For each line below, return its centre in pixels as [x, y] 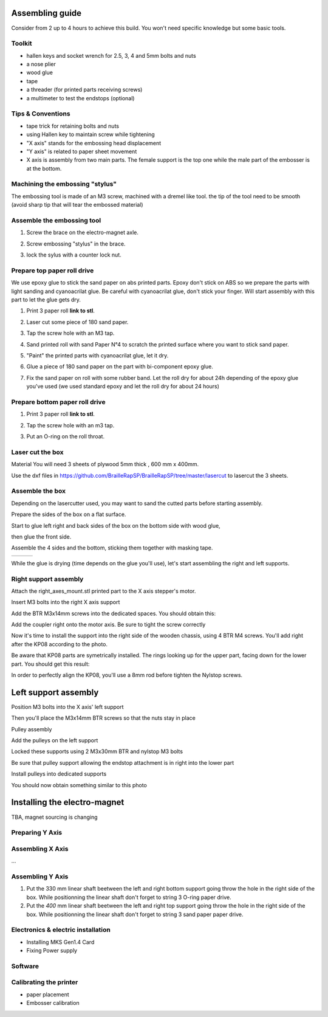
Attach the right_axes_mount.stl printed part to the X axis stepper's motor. [104, 591]
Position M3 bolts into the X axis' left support [67, 707]
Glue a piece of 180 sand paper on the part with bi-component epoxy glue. [120, 367]
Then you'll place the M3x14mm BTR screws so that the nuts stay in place [103, 718]
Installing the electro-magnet [68, 802]
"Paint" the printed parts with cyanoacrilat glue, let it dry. [97, 356]
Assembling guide [46, 13]
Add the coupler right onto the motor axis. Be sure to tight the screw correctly [108, 625]
